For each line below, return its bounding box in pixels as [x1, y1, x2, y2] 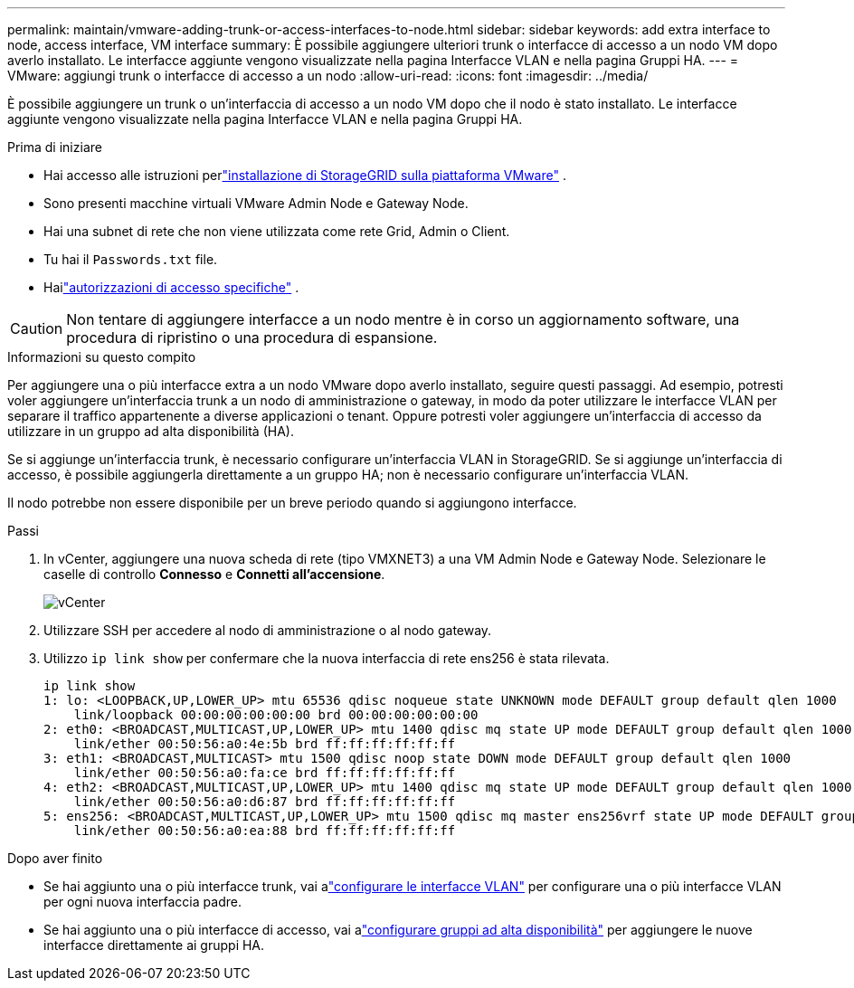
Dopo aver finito [7, 850, 103, 866]
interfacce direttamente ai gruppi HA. [43, 937, 265, 953]
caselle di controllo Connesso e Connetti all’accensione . [43, 566, 385, 582]
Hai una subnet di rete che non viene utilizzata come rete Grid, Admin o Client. [43, 223, 510, 239]
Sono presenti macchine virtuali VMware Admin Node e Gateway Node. [43, 195, 469, 211]
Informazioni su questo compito [7, 349, 196, 365]
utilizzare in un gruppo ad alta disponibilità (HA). [7, 423, 294, 439]
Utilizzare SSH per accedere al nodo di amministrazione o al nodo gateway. [43, 622, 492, 638]
